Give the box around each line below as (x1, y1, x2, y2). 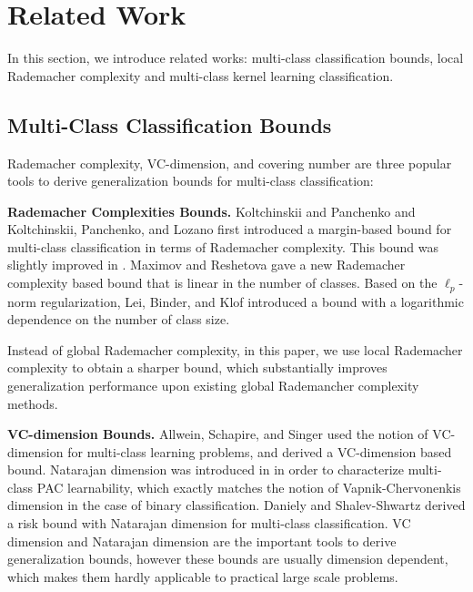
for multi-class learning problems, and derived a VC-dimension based (67, 442, 452, 461)
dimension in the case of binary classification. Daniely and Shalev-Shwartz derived (7, 495, 466, 515)
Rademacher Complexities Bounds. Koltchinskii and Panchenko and (7, 201, 416, 220)
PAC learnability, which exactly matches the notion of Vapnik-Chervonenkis (36, 477, 461, 496)
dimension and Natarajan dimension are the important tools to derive (7, 531, 397, 550)
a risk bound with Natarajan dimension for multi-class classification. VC (7, 514, 411, 533)
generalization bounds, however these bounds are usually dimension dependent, (7, 549, 448, 568)
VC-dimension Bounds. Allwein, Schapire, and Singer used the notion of (7, 424, 428, 444)
